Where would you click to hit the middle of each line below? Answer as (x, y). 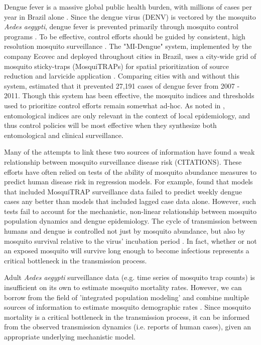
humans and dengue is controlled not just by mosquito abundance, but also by (125, 231)
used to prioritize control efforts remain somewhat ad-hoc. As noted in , (114, 105)
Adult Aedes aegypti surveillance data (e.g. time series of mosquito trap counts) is (129, 277)
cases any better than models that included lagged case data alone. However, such (130, 201)
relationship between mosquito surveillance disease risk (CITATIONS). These (123, 161)
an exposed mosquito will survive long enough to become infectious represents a (127, 251)
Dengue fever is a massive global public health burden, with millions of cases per (128, 7)
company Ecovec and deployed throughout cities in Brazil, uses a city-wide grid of (130, 56)
